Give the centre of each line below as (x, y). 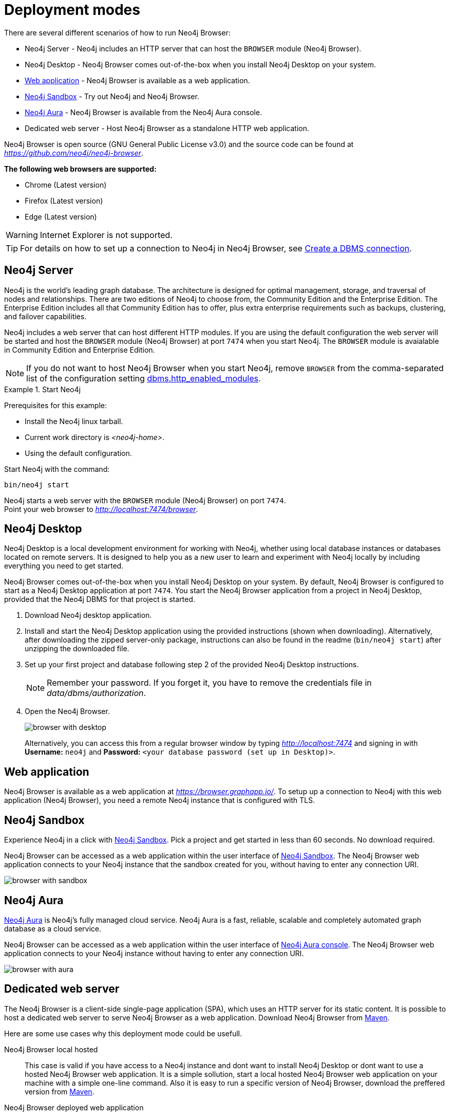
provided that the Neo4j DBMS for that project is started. (100, 599)
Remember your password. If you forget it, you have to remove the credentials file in (209, 683)
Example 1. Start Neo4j (42, 389)
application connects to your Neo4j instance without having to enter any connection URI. (154, 953)
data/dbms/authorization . (97, 693)
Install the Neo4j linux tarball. (74, 421)
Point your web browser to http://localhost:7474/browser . (101, 509)
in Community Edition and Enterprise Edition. (80, 350)
